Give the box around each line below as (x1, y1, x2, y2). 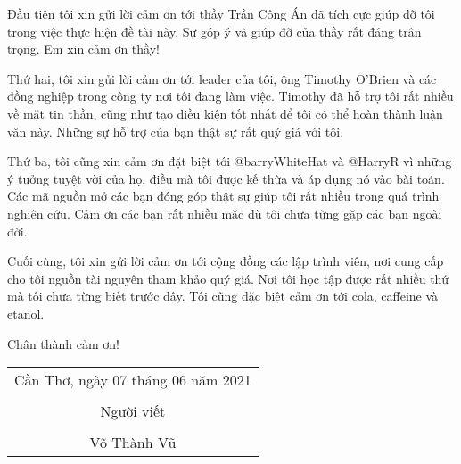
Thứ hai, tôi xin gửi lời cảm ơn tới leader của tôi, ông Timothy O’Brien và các (7, 69, 437, 87)
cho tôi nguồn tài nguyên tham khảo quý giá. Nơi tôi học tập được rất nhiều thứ (7, 269, 449, 287)
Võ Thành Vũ (89, 432, 177, 453)
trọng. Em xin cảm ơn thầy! (7, 39, 160, 58)
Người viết (100, 401, 166, 422)
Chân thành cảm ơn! (7, 334, 120, 352)
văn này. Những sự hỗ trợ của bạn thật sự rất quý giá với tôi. (7, 121, 344, 140)
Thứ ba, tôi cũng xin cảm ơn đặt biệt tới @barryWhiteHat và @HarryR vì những (7, 152, 452, 170)
